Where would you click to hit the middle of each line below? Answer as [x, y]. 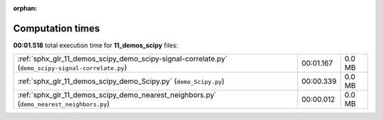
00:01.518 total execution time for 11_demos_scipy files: [96, 45]
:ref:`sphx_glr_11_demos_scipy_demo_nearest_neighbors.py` [117, 95]
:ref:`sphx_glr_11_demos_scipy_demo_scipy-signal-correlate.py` [123, 59]
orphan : [25, 8]
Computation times [56, 28]
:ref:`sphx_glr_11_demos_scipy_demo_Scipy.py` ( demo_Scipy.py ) [121, 81]
